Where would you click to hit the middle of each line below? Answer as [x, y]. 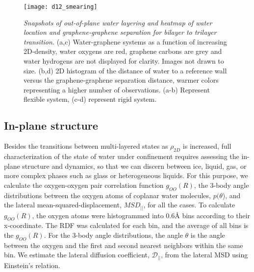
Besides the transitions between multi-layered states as [86, 146]
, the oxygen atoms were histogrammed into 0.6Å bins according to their [141, 215]
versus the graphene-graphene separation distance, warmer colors [121, 80]
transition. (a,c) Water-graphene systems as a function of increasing [125, 41]
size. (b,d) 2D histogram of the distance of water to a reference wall [125, 70]
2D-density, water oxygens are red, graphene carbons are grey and [123, 51]
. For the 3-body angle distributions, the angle [113, 235]
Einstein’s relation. [32, 265]
